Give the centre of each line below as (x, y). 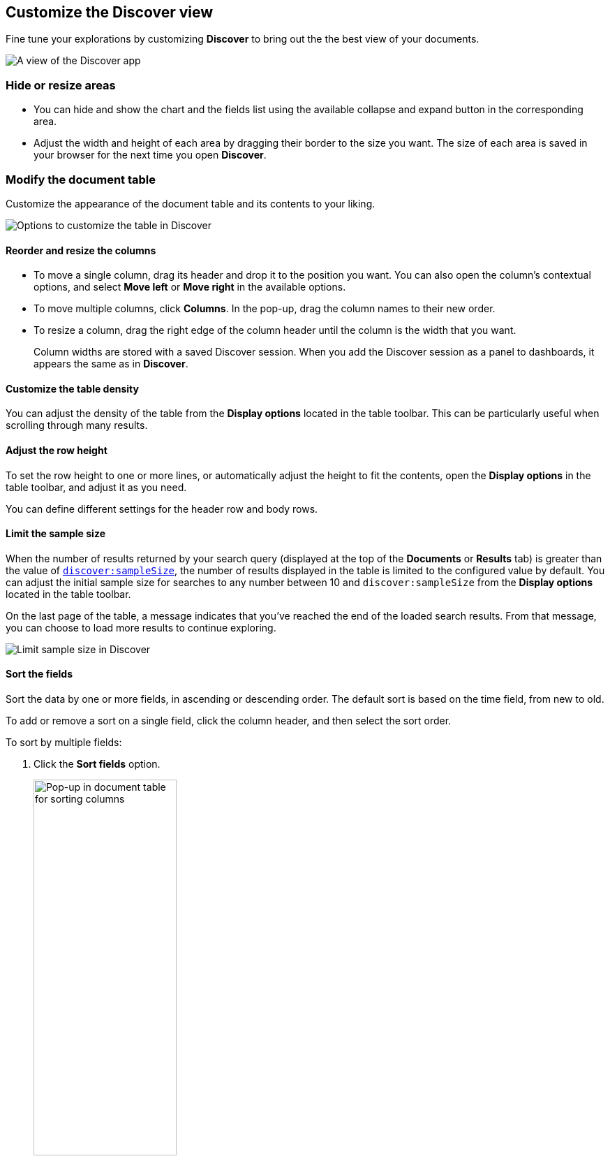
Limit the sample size (55, 534)
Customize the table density (72, 388)
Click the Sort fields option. (97, 764)
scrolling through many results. (77, 425)
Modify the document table (81, 179)
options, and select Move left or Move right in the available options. (190, 287)
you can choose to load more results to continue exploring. (141, 627)
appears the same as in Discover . (111, 364)
